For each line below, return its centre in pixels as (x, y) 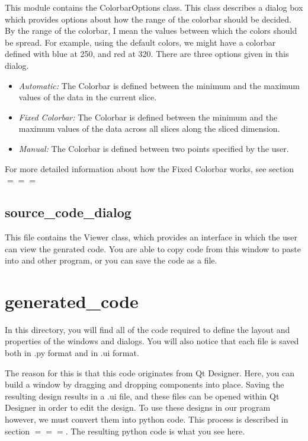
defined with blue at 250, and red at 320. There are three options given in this (147, 54)
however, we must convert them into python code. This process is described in (147, 419)
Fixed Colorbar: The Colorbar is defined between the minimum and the (148, 117)
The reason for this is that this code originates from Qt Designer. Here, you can (150, 372)
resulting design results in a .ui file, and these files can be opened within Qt (142, 396)
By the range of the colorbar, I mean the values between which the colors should (151, 31)
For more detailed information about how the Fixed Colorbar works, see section (150, 168)
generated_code (72, 301)
